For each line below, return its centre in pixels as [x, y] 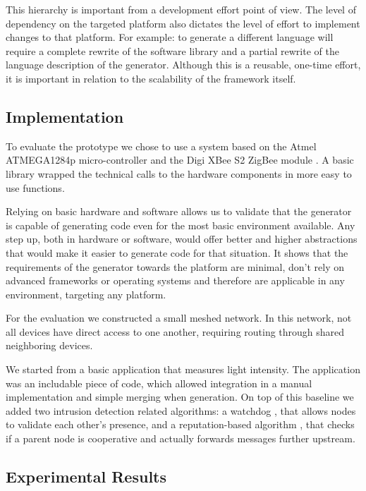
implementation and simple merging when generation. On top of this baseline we [180, 397]
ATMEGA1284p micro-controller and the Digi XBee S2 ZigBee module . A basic [180, 160]
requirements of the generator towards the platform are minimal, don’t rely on [175, 266]
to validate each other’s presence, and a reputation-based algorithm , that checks [180, 424]
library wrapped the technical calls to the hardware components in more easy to [179, 173]
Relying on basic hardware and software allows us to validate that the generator [179, 211]
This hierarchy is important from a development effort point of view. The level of [181, 9]
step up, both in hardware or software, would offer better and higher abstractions [182, 239]
